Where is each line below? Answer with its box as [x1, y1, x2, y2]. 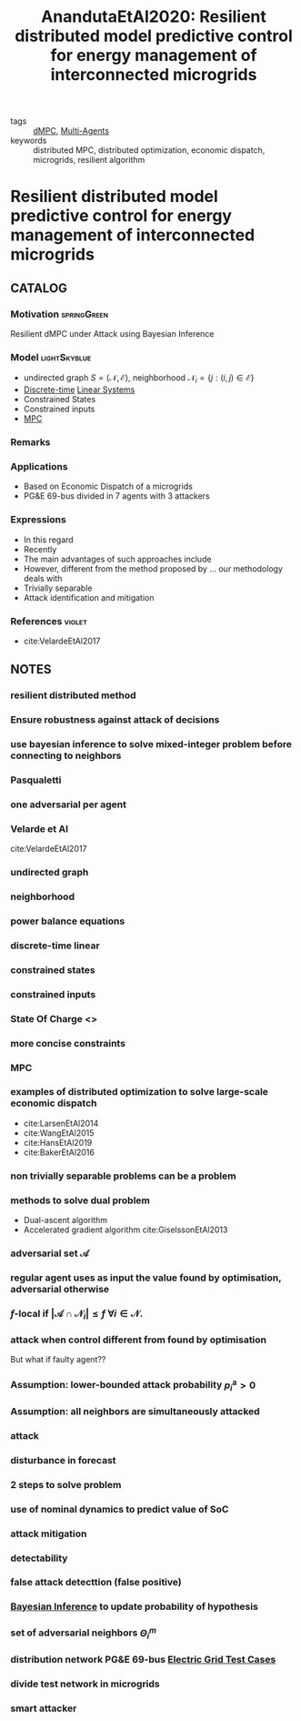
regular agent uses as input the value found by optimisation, [10, 1271, 282, 1284]
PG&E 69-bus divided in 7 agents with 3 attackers [23, 491, 210, 501]
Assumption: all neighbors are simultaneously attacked [10, 1404, 260, 1417]
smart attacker [10, 1702, 77, 1715]
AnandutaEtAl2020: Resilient [40, 6, 267, 27]
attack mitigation [10, 1527, 87, 1540]
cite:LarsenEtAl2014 [23, 1118, 99, 1129]
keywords [10, 135, 47, 147]
